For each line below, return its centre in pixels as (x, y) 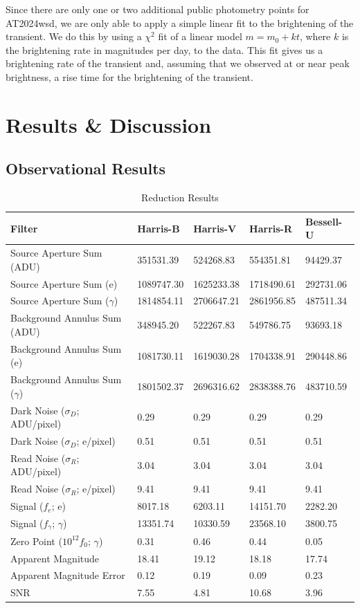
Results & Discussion (109, 124)
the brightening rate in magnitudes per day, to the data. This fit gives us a (164, 49)
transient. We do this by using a (74, 36)
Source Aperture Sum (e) (64, 283)
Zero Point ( (36, 541)
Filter (24, 228)
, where (315, 36)
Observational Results (86, 168)
